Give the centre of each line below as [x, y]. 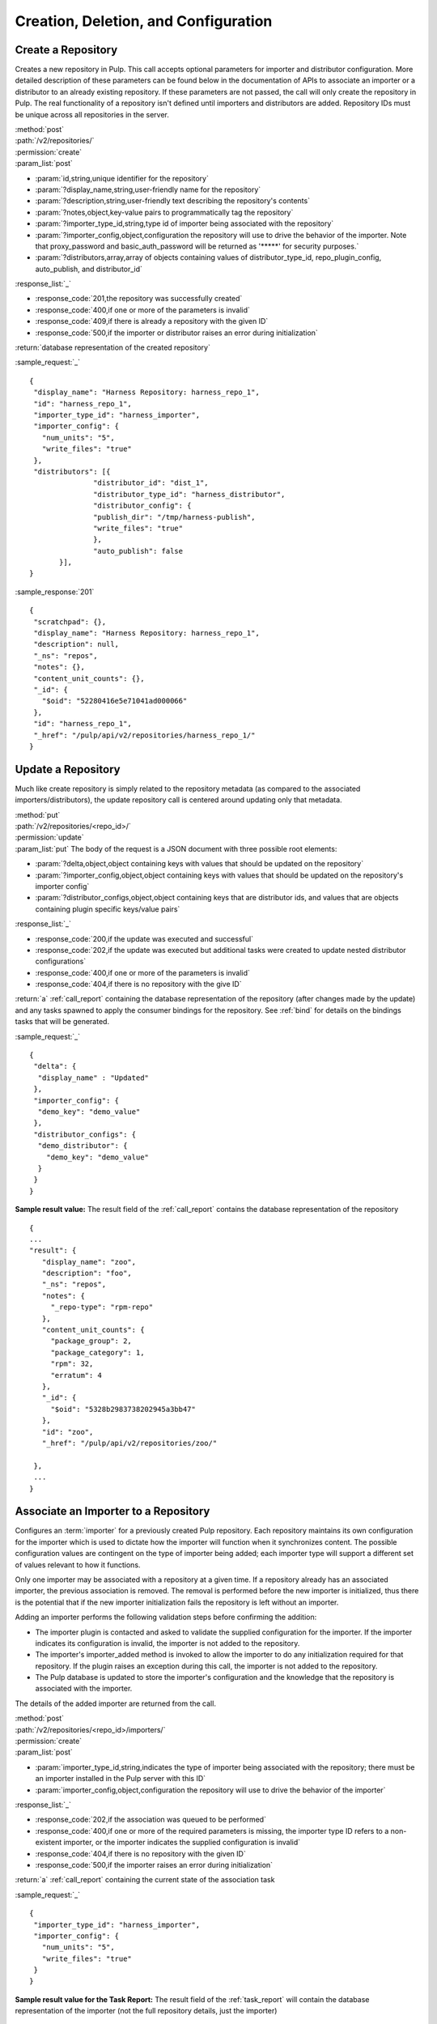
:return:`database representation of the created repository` [112, 347]
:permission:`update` [49, 837]
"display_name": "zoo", [89, 1262]
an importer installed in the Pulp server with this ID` [121, 1779]
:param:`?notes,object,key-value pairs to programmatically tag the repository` [164, 212]
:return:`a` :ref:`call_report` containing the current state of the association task [145, 1880]
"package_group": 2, [91, 1341]
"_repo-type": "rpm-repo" [102, 1307]
